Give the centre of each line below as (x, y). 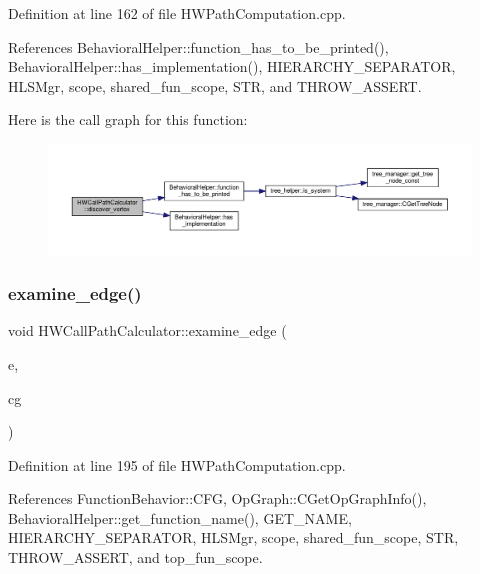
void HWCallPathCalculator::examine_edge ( (147, 330)
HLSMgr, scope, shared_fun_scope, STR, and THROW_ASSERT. (215, 85)
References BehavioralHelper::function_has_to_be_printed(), (198, 46)
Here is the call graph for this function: (128, 119)
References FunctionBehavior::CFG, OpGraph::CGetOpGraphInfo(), (217, 498)
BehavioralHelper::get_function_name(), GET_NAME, (180, 517)
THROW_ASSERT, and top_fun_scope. (135, 557)
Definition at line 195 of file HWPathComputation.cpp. (177, 464)
